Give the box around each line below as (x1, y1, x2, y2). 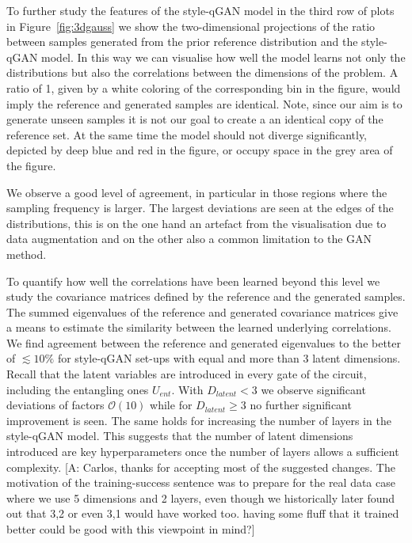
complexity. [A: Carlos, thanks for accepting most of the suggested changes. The (6, 458, 395, 475)
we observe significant (261, 381, 366, 397)
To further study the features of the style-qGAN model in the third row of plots (6, 2, 395, 18)
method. (6, 245, 47, 262)
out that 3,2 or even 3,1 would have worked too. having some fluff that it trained (6, 505, 399, 522)
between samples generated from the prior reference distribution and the (6, 33, 358, 50)
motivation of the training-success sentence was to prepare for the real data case (6, 474, 395, 491)
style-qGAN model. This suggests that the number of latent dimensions (6, 427, 353, 444)
